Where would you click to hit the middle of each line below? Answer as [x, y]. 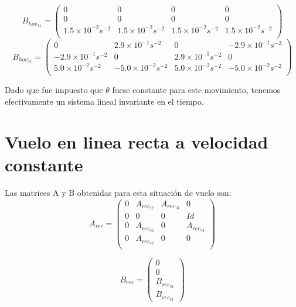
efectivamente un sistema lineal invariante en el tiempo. [104, 101]
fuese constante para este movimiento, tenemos [196, 90]
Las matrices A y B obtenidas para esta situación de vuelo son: [118, 192]
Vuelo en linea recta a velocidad [137, 141]
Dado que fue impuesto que [54, 90]
